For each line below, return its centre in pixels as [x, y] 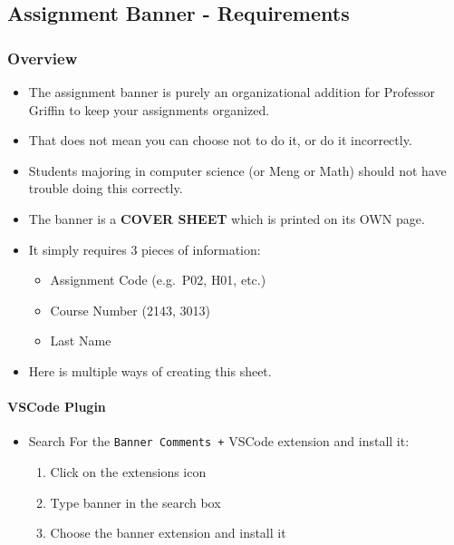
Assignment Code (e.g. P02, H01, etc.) [158, 280]
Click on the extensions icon [128, 471]
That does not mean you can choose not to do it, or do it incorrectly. [220, 140]
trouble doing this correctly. [106, 188]
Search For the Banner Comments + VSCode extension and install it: [219, 441]
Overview [43, 58]
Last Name [81, 341]
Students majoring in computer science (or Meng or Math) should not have [237, 170]
